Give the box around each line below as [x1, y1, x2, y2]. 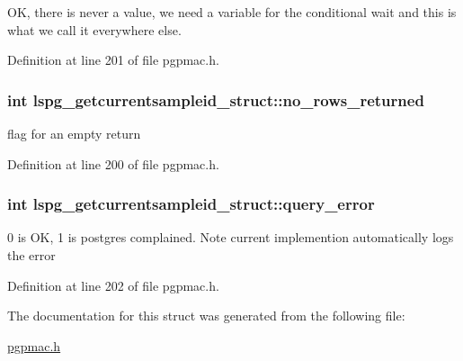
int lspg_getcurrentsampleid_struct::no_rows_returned [7, 88, 424, 111]
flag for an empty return [7, 124, 141, 142]
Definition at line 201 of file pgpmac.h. [7, 50, 219, 69]
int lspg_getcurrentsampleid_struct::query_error [7, 193, 375, 215]
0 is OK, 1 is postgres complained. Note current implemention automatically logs [7, 228, 454, 247]
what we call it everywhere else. [7, 20, 182, 39]
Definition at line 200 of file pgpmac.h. [7, 154, 219, 173]
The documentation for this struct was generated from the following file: [7, 306, 405, 325]
